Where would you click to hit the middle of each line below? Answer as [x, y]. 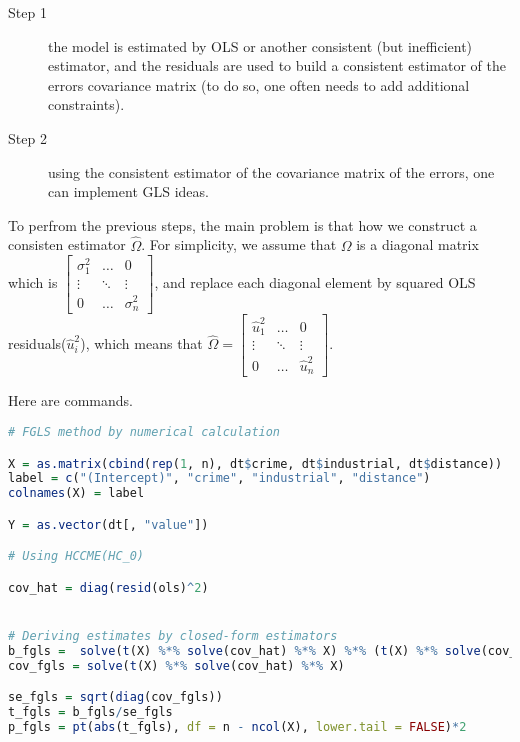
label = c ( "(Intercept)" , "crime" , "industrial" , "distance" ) [219, 478]
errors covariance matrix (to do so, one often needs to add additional [259, 84]
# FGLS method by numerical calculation [144, 432]
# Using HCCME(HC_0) [76, 556]
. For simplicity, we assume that [239, 244]
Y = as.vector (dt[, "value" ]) [108, 524]
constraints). [86, 104]
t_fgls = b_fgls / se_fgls [90, 712]
